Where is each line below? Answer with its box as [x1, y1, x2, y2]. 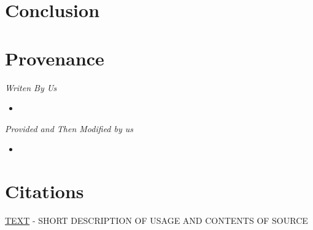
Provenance [5, 45, 104, 70]
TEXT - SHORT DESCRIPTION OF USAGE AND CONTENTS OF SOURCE [5, 214, 308, 226]
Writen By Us [5, 81, 57, 94]
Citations [5, 179, 84, 204]
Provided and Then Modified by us [5, 122, 134, 135]
